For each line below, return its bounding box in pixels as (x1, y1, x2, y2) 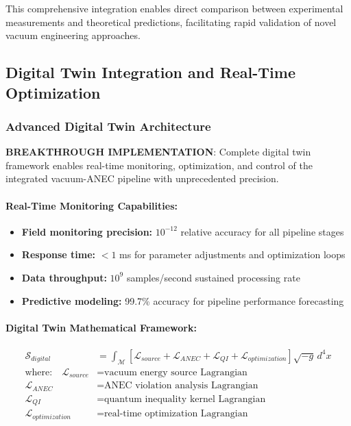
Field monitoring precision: (21, 224, 153, 238)
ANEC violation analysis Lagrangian (104, 381, 258, 391)
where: (25, 367, 53, 377)
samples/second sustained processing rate (126, 270, 300, 284)
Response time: (21, 247, 96, 262)
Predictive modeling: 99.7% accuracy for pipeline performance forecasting (21, 293, 344, 308)
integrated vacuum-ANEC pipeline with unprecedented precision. (5, 171, 279, 186)
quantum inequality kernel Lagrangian (104, 394, 266, 404)
